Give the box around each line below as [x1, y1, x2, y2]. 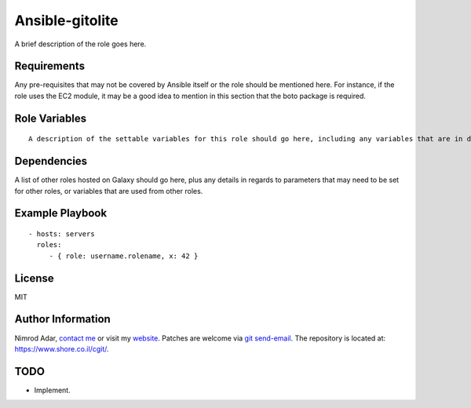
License [14, 271, 54, 285]
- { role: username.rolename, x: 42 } [49, 251, 199, 260]
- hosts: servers [28, 229, 95, 239]
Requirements [14, 60, 86, 73]
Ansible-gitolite [14, 12, 119, 29]
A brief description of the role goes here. [14, 39, 147, 49]
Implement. [34, 385, 71, 395]
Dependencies [14, 155, 88, 168]
